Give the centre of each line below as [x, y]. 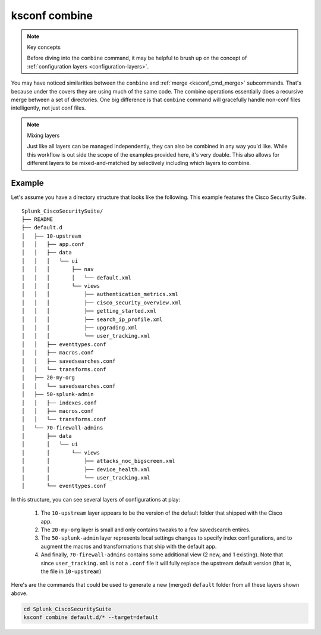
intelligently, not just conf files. [48, 108]
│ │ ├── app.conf [53, 245]
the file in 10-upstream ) [71, 571]
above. [19, 593]
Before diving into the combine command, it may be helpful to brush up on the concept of [137, 58]
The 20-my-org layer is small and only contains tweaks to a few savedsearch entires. [146, 530]
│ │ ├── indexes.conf [59, 403]
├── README [37, 219]
